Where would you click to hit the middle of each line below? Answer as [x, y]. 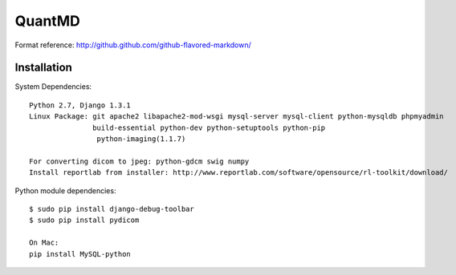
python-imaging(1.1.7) [141, 139]
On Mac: [44, 243]
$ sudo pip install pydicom [84, 220]
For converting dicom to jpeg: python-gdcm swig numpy [139, 161]
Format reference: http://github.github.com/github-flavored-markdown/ [133, 45]
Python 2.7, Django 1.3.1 [80, 105]
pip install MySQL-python [80, 254]
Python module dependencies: [65, 190]
